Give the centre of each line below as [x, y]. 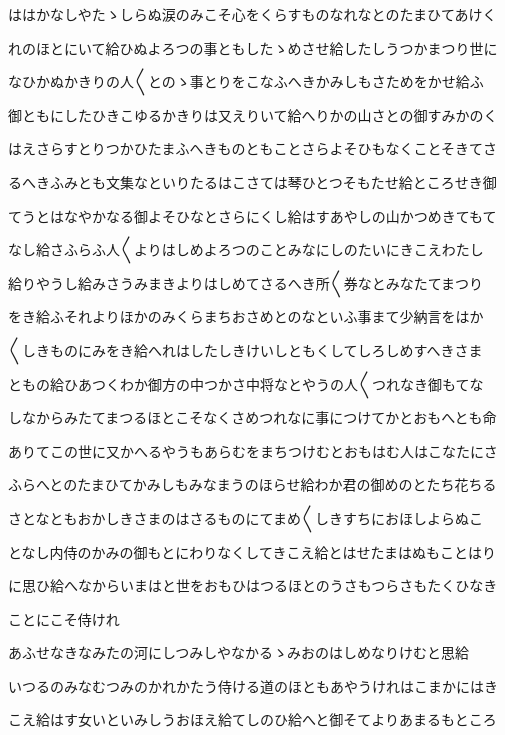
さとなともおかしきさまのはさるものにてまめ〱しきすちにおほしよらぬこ [245, 517]
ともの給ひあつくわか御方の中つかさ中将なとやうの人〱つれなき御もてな [246, 383]
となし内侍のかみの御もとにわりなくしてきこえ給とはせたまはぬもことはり [252, 551]
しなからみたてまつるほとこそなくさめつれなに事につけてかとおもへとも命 [252, 417]
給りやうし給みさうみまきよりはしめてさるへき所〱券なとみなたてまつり [246, 282]
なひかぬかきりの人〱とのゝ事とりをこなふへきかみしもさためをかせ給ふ [246, 81]
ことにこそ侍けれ [64, 618]
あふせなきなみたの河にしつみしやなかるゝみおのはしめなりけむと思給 [239, 652]
